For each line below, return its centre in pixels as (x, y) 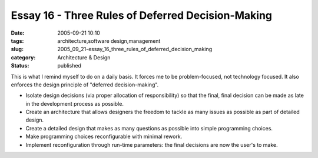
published (69, 66)
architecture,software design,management (109, 41)
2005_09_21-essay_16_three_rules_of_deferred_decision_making (135, 49)
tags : (17, 41)
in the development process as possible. (74, 103)
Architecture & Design (84, 57)
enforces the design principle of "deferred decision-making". (85, 85)
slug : (17, 49)
